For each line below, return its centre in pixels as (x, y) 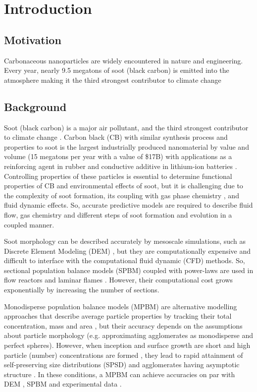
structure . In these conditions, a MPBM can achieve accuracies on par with (120, 374)
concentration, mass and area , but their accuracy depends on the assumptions (123, 325)
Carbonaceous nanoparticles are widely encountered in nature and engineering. (124, 60)
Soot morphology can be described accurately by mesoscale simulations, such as (125, 241)
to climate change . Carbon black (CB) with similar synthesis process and (116, 137)
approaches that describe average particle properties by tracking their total (118, 316)
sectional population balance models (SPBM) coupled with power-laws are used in (129, 270)
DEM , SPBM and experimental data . (63, 384)
